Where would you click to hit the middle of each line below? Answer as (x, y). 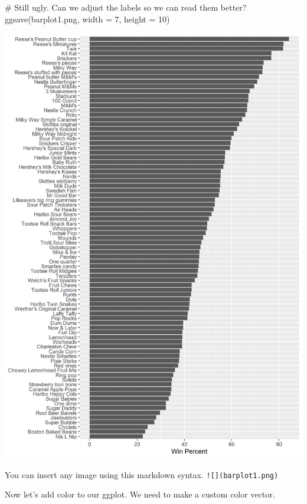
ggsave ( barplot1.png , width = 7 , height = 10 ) (87, 19)
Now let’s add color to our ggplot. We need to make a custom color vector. (140, 494)
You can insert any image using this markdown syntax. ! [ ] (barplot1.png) (142, 474)
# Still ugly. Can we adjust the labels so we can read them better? (126, 7)
